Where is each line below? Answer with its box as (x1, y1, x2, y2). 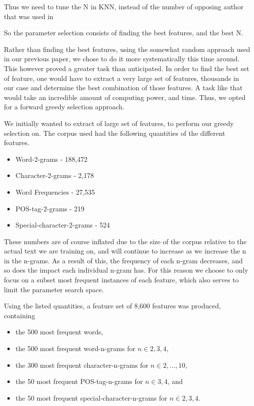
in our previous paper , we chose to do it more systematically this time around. (4, 53, 240, 64)
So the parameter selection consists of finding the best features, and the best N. (4, 27, 243, 38)
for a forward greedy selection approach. (4, 101, 125, 112)
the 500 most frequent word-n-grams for (15, 343, 135, 354)
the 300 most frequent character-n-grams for (15, 359, 149, 370)
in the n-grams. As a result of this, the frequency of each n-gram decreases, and (4, 255, 243, 265)
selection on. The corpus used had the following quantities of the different (4, 127, 226, 138)
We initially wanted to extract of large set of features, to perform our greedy (4, 118, 234, 128)
